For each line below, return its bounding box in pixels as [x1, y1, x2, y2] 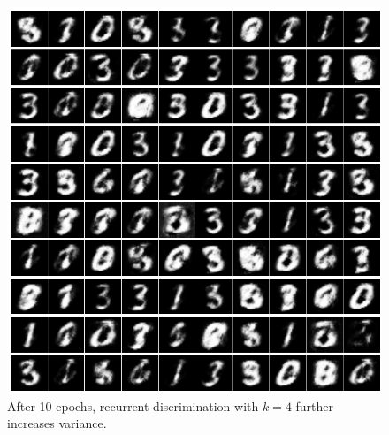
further [295, 396, 334, 415]
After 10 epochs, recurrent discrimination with [7, 396, 259, 415]
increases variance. [7, 414, 107, 432]
